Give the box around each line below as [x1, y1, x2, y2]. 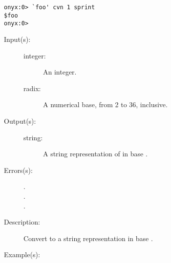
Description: [4, 217, 40, 227]
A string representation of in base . [43, 149, 148, 159]
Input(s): [4, 34, 31, 44]
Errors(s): [4, 165, 33, 175]
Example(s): [4, 249, 40, 260]
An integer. [43, 67, 77, 77]
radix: [23, 83, 41, 93]
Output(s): [4, 115, 36, 126]
